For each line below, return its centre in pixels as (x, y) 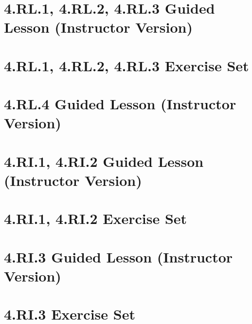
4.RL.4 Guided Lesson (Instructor (120, 104)
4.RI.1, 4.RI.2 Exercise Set (96, 218)
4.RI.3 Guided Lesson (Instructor (118, 256)
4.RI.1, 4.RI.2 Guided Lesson (104, 161)
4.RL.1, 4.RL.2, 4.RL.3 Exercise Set (126, 65)
